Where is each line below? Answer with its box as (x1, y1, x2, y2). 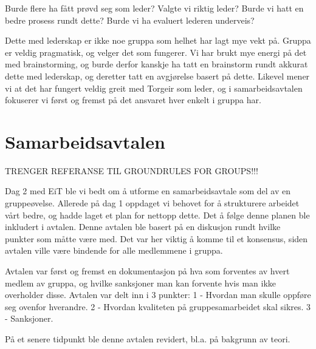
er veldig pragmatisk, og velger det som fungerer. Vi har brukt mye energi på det (5, 46, 307, 58)
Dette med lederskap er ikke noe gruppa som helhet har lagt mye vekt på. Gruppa (5, 34, 311, 47)
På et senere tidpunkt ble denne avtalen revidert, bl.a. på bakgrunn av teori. (5, 333, 290, 345)
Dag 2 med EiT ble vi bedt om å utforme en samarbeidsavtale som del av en (5, 185, 291, 197)
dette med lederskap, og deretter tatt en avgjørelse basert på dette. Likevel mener (5, 69, 310, 82)
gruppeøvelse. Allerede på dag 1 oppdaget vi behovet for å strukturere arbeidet (5, 197, 300, 209)
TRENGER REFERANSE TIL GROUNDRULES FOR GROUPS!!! (5, 164, 258, 177)
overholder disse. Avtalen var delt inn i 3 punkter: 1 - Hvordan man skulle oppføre (5, 288, 311, 301)
